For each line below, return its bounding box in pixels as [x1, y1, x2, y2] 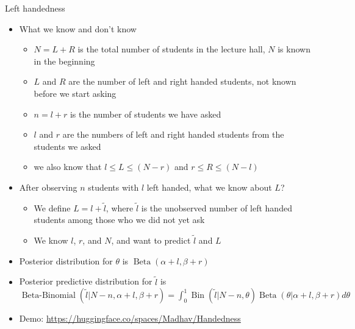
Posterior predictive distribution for [19, 275, 152, 288]
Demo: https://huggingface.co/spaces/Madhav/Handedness [19, 312, 241, 325]
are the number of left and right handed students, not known [68, 75, 296, 88]
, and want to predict [111, 234, 191, 247]
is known [278, 43, 310, 55]
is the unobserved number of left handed [141, 201, 292, 214]
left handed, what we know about [146, 180, 272, 193]
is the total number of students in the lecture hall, [77, 43, 265, 55]
